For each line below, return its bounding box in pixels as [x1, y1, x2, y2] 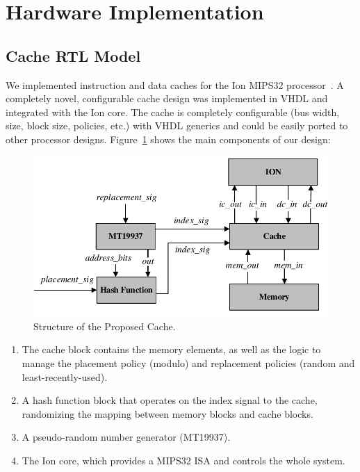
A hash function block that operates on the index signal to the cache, [22, 393, 318, 407]
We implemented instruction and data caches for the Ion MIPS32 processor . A [6, 77, 344, 92]
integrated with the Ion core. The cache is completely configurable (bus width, [6, 104, 340, 119]
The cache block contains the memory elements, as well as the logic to [22, 342, 321, 357]
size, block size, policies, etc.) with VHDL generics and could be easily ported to [6, 118, 348, 133]
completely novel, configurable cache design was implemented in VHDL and [6, 91, 328, 106]
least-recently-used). [22, 369, 108, 384]
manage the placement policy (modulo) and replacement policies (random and [22, 355, 355, 370]
